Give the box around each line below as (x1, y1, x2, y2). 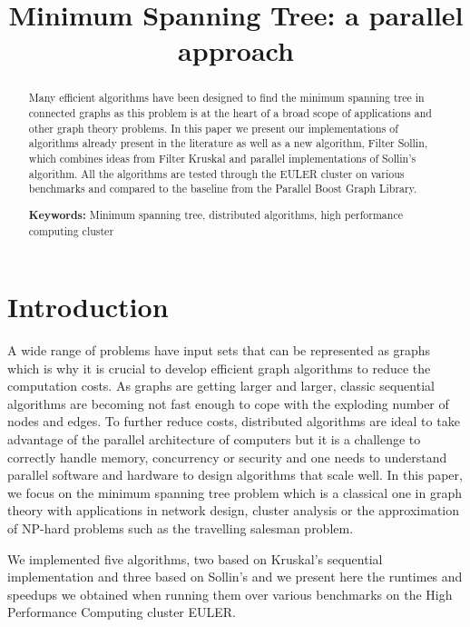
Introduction (7, 288, 169, 325)
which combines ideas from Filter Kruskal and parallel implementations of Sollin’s (28, 150, 416, 165)
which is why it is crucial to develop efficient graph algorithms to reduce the (7, 358, 431, 377)
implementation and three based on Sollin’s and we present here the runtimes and (7, 567, 463, 586)
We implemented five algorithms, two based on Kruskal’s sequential (7, 549, 383, 568)
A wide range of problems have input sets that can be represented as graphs (7, 341, 431, 360)
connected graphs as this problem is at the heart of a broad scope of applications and (28, 105, 432, 121)
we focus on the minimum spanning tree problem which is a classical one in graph (7, 483, 462, 502)
